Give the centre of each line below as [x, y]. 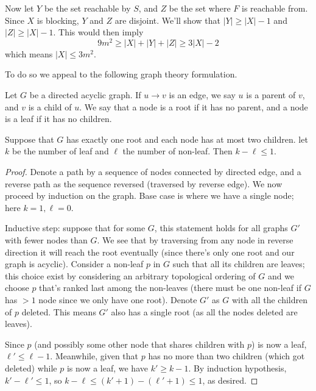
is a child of [50, 106]
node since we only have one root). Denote [118, 299]
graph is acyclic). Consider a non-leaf [74, 264]
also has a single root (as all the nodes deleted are [204, 311]
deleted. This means [59, 311]
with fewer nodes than [46, 239]
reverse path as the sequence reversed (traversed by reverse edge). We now [144, 183]
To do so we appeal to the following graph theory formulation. [121, 74]
